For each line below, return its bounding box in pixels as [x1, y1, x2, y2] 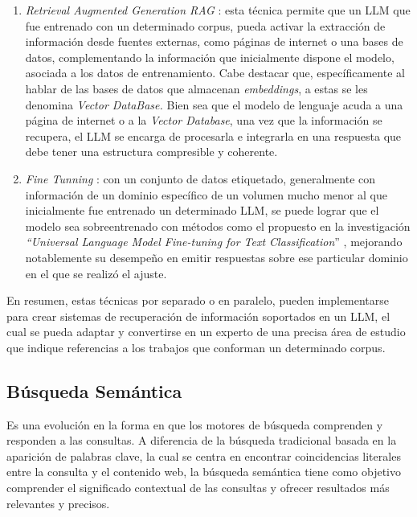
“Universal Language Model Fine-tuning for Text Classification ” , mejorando [25, 233, 403, 250]
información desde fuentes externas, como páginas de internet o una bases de [25, 33, 403, 50]
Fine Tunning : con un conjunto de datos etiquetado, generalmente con [25, 170, 376, 187]
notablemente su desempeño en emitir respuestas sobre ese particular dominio [25, 248, 408, 265]
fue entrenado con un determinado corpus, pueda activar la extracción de [25, 17, 386, 34]
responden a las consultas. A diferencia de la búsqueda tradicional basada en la [6, 432, 397, 449]
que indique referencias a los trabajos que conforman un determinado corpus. [6, 339, 386, 355]
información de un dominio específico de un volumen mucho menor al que [25, 186, 387, 203]
